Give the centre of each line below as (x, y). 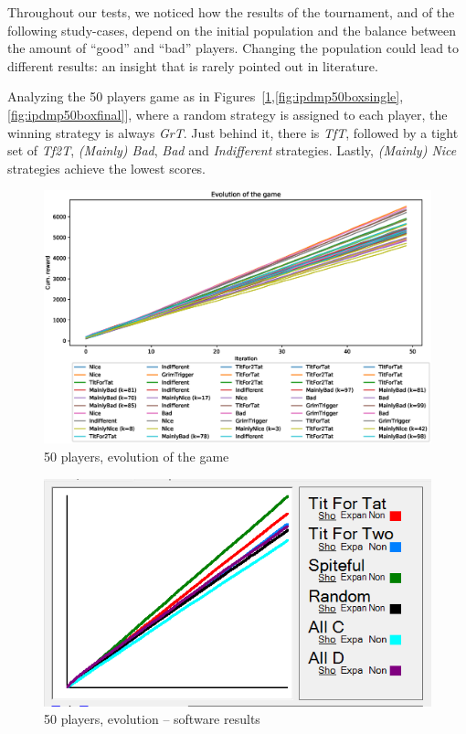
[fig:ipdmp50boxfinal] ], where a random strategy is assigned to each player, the (228, 114)
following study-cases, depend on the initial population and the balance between (232, 30)
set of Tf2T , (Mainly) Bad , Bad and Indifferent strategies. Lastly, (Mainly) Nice (232, 150)
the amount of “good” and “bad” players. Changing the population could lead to (233, 48)
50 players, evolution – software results (152, 719)
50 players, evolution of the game (137, 456)
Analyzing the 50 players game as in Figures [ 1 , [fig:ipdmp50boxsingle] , (206, 96)
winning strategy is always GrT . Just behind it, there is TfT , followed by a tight (233, 132)
